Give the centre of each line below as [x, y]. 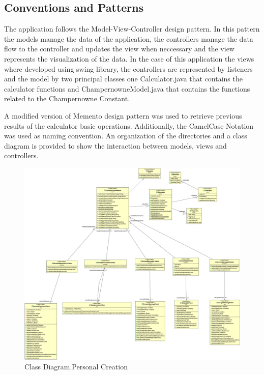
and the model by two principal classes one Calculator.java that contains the [123, 79]
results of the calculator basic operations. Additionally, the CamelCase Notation [129, 125]
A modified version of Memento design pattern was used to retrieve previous [123, 115]
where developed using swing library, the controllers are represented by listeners [128, 68]
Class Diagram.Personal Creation [76, 367]
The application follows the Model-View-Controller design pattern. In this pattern [132, 29]
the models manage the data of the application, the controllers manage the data [129, 38]
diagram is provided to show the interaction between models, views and [115, 145]
